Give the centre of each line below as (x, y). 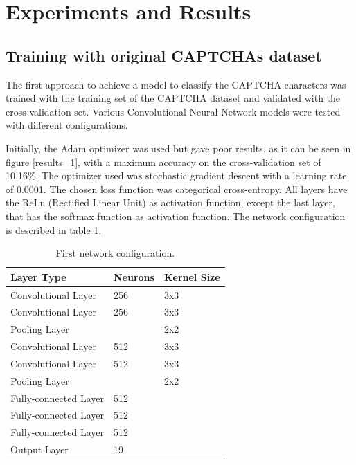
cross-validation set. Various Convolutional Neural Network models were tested (173, 111)
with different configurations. (67, 125)
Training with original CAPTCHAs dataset (164, 55)
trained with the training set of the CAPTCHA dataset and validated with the (173, 98)
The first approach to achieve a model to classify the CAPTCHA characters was (176, 84)
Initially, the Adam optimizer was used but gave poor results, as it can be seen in (178, 148)
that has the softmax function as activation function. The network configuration (176, 216)
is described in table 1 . (54, 229)
